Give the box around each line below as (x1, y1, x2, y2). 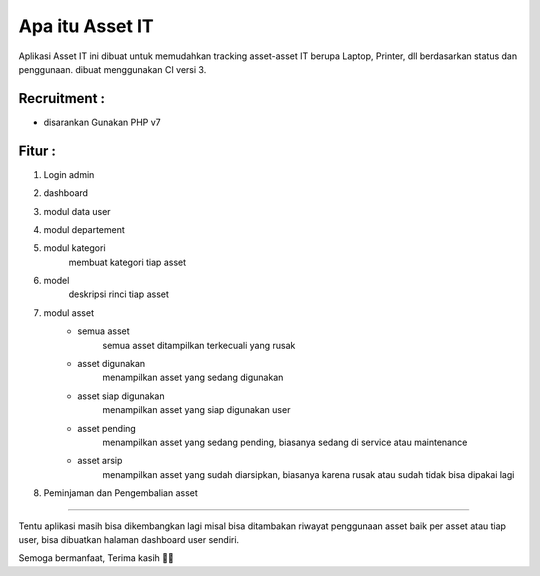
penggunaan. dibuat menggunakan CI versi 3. (18, 63, 207, 75)
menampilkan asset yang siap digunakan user (102, 404, 291, 416)
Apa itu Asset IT (18, 15, 154, 37)
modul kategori (43, 242, 106, 254)
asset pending (77, 422, 137, 434)
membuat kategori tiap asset (68, 256, 187, 268)
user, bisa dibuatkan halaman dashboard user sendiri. (18, 533, 240, 545)
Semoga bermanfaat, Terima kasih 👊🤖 (18, 552, 174, 564)
